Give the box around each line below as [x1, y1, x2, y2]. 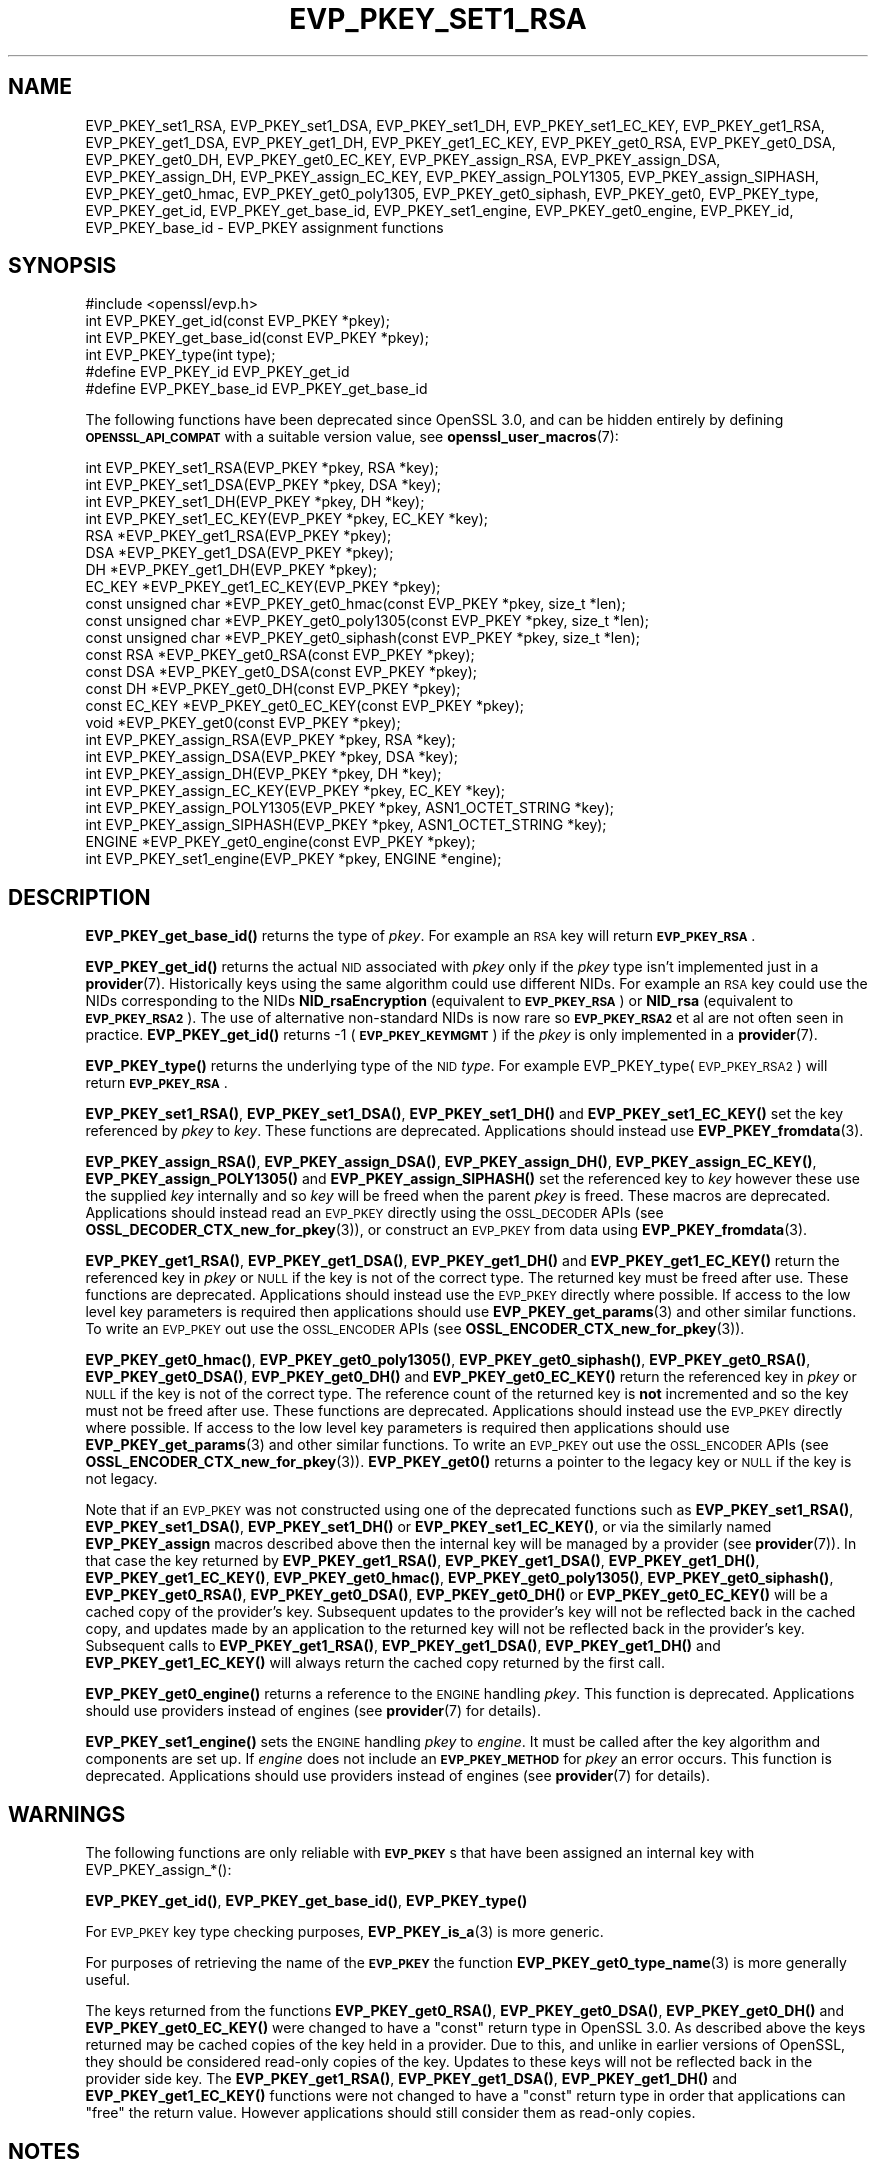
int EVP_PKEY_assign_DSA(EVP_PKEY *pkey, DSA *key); [85, 748, 458, 766]
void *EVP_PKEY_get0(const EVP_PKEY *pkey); [85, 714, 401, 732]
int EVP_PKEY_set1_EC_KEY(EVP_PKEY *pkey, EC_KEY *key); [85, 510, 488, 528]
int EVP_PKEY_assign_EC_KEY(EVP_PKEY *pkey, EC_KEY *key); [85, 782, 506, 800]
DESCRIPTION [8, 884, 151, 910]
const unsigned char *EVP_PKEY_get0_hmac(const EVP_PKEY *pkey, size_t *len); [85, 595, 626, 613]
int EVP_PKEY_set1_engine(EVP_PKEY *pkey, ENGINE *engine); [85, 850, 502, 868]
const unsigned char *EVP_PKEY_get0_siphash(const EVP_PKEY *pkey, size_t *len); [85, 629, 640, 647]
